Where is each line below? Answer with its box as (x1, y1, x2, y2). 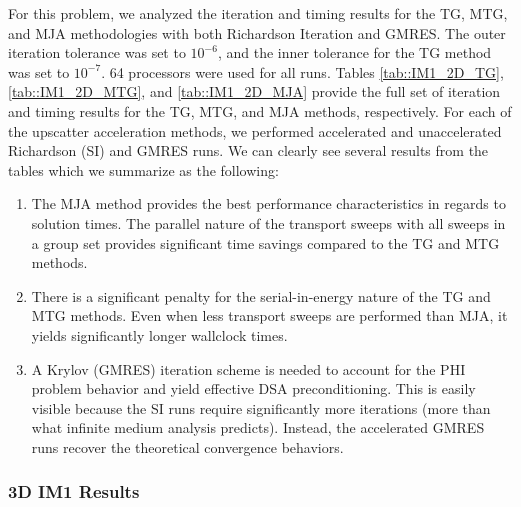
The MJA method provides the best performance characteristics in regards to (31, 193, 506, 214)
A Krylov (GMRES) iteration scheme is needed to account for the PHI (31, 358, 466, 379)
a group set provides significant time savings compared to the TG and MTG (31, 232, 500, 253)
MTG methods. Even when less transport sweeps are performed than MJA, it (31, 305, 508, 326)
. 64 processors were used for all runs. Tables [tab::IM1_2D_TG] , (101, 61, 504, 82)
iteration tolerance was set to (8, 42, 186, 63)
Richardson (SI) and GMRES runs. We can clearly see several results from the (8, 140, 489, 161)
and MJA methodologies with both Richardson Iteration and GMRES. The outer (8, 22, 506, 43)
